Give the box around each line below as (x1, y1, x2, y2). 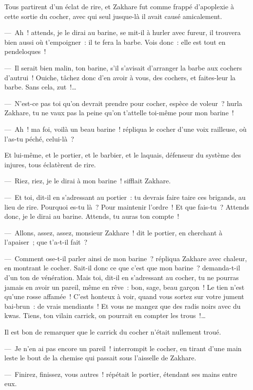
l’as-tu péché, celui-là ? (4, 133, 74, 143)
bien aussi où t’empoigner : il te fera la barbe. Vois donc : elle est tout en (4, 36, 226, 47)
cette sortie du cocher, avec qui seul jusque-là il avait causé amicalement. (4, 11, 222, 21)
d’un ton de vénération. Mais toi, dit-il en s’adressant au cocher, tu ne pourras (4, 272, 239, 283)
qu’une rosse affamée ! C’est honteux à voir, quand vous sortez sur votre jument (4, 291, 244, 301)
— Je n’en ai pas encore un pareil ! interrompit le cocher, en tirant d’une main (4, 343, 242, 353)
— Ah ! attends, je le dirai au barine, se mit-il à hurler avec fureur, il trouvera (4, 27, 241, 37)
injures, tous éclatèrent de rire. (4, 159, 96, 169)
